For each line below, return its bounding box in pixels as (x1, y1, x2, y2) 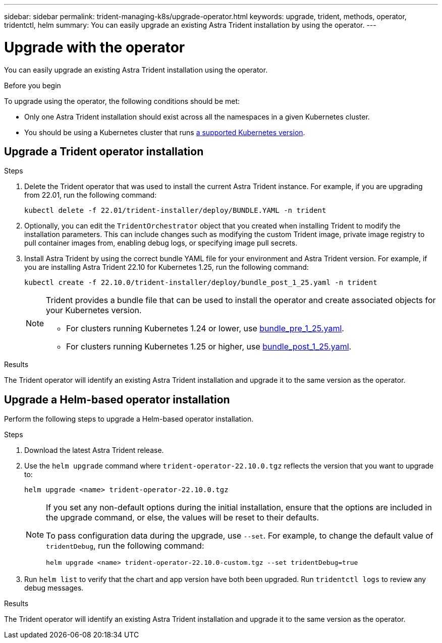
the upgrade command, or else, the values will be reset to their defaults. (46, 512, 319, 523)
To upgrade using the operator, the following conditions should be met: (4, 96, 240, 105)
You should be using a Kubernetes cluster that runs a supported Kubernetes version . (24, 128, 305, 137)
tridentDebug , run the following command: (46, 541, 204, 551)
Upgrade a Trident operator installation (4, 145, 204, 158)
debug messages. (24, 583, 84, 593)
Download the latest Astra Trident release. (24, 446, 164, 455)
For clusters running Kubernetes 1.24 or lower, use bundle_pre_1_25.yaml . (66, 323, 344, 334)
